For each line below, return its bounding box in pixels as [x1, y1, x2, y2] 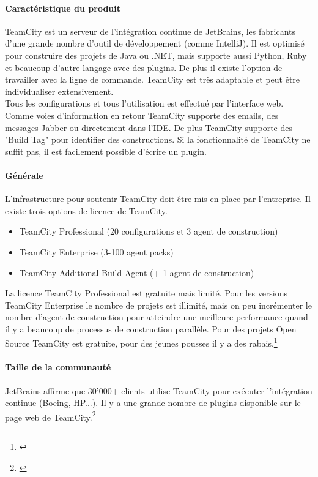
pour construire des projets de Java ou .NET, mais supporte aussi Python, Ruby [5, 48, 307, 61]
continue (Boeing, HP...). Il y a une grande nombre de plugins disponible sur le [5, 396, 301, 409]
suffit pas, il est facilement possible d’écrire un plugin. [5, 145, 207, 157]
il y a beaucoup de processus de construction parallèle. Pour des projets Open [5, 322, 297, 335]
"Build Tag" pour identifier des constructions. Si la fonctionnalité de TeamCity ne [5, 133, 311, 146]
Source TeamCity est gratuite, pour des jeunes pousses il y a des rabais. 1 [5, 335, 278, 350]
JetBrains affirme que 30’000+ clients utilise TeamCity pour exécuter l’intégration [5, 384, 312, 397]
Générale [5, 168, 43, 181]
